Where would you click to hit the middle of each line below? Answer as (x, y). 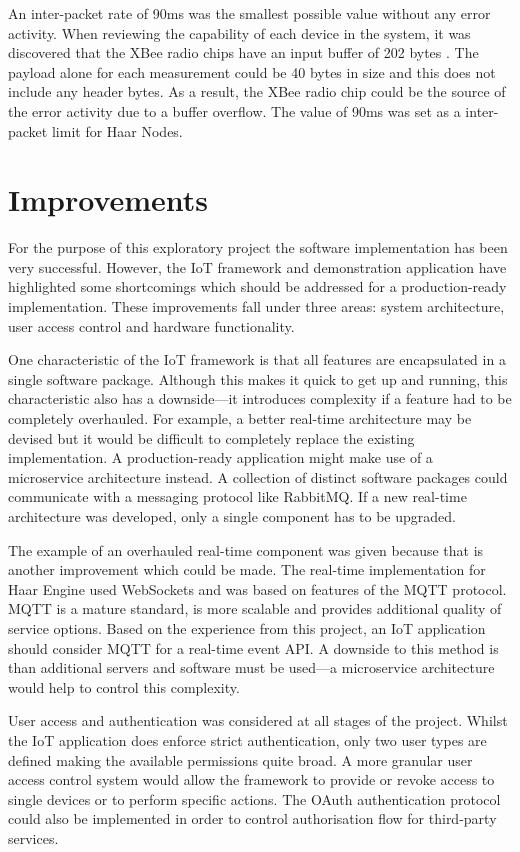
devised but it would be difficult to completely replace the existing (211, 437)
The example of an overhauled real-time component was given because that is (246, 549)
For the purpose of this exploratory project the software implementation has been (258, 247)
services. (33, 837)
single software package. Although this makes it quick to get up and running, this (258, 378)
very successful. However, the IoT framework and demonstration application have (257, 266)
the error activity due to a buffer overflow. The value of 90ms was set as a (234, 110)
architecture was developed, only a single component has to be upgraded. (232, 516)
